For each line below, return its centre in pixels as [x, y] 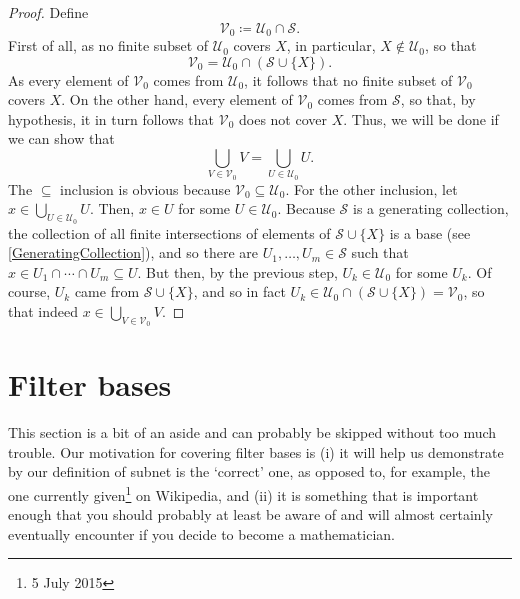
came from [107, 291]
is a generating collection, [430, 208]
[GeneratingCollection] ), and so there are [133, 252]
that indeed [43, 310]
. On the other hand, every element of [177, 99]
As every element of [68, 79]
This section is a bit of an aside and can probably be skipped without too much [252, 432]
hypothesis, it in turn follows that [111, 118]
